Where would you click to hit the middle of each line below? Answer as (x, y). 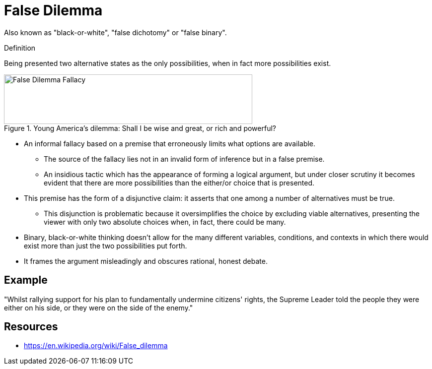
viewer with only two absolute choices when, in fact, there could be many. (165, 222)
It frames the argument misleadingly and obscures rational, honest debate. (146, 261)
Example (26, 280)
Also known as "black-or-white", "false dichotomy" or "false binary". (115, 32)
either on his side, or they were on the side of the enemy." (99, 307)
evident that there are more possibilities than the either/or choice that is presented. (179, 183)
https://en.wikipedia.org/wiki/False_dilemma (96, 346)
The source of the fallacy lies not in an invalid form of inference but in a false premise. (184, 159)
